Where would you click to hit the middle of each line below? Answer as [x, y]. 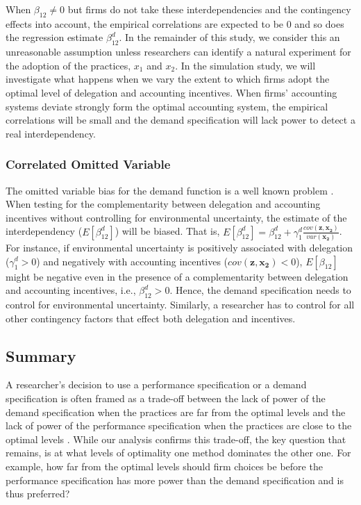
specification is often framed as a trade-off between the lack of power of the [166, 398]
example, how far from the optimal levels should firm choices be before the [164, 466]
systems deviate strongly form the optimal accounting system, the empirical [167, 106]
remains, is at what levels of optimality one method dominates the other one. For [178, 453]
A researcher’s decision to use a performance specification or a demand [156, 384]
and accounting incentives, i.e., [71, 290]
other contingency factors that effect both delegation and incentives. [151, 318]
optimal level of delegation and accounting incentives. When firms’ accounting [171, 92]
